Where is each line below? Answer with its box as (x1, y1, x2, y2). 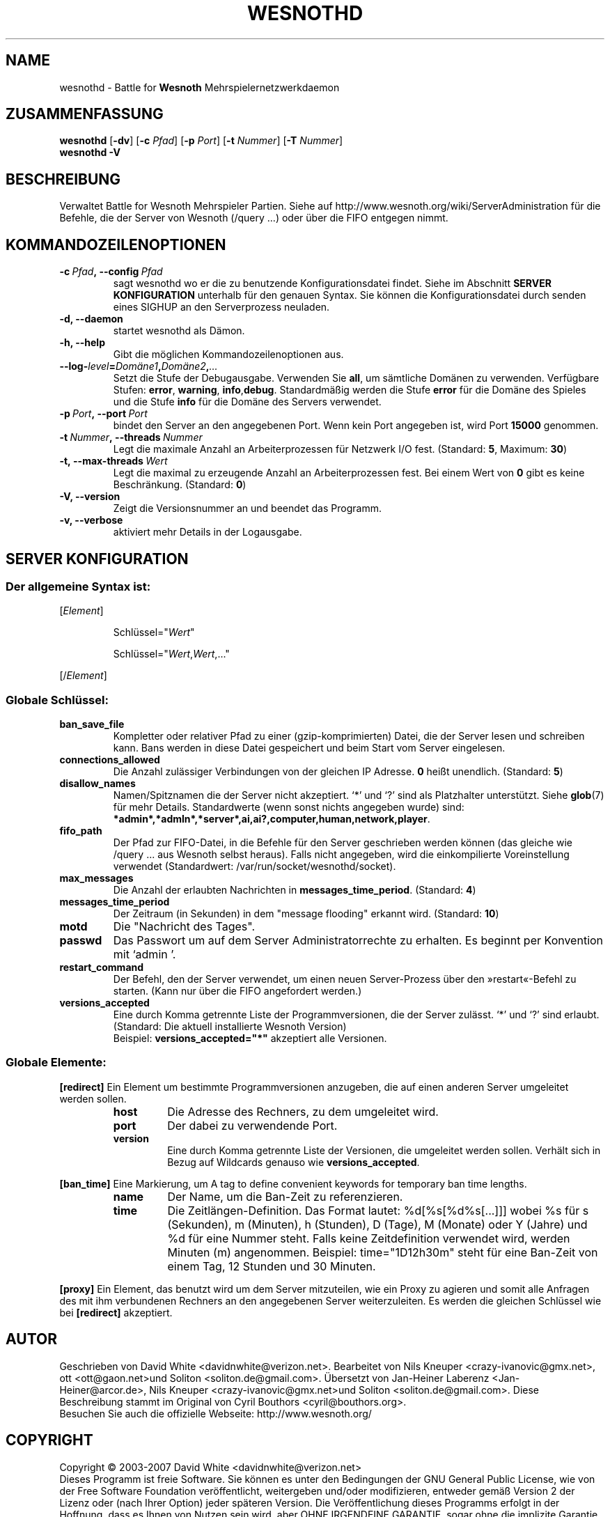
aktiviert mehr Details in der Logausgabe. (113, 526, 302, 538)
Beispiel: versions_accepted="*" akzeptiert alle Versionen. (113, 1032, 387, 1045)
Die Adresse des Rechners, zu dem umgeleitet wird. (167, 1104, 439, 1119)
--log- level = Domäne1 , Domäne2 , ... (59, 360, 218, 373)
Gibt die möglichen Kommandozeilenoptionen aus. (113, 348, 344, 361)
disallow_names (59, 777, 136, 790)
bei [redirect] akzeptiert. (59, 1306, 173, 1318)
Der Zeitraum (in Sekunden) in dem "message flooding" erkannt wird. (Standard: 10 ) (113, 908, 499, 920)
